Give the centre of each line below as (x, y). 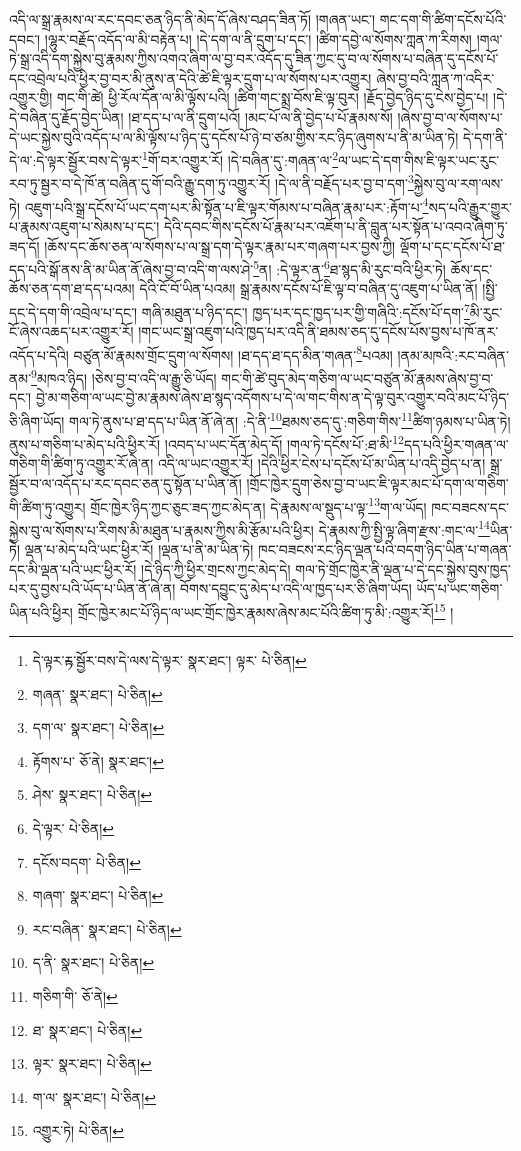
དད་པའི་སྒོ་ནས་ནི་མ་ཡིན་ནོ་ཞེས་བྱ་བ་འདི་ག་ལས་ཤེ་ (131, 268)
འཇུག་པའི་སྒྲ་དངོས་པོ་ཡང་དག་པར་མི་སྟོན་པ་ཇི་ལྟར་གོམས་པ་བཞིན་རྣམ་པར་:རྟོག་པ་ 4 (226, 205)
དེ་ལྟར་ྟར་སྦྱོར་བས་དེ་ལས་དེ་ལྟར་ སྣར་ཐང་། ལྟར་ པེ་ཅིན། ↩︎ (169, 660)
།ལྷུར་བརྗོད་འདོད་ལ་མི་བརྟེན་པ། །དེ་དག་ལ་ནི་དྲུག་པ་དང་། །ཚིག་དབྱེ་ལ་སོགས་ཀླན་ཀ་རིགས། (258, 38)
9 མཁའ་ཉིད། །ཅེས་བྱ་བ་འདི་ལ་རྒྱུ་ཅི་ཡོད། (124, 376)
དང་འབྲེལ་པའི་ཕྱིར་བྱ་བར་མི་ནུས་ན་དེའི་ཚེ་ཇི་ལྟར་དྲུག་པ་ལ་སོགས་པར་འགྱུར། (190, 77)
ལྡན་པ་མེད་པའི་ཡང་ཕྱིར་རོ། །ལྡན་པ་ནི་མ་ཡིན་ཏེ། (139, 549)
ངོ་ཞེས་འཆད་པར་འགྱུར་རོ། (71, 331)
